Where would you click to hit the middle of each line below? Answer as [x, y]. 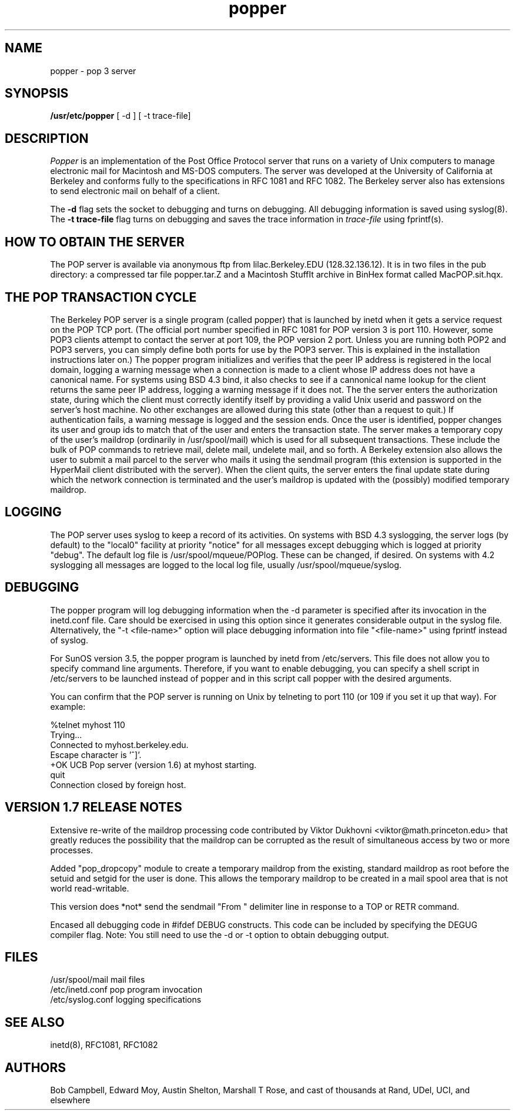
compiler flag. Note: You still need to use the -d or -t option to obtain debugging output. [220, 934]
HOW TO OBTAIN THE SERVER [95, 242]
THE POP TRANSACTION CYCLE [101, 297]
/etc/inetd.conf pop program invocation [126, 990]
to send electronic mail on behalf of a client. [135, 191]
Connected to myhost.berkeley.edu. [119, 745]
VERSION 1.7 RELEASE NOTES [93, 807]
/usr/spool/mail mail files [98, 980]
